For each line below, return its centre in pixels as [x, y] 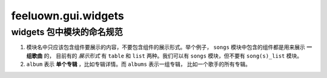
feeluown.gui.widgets [68, 16]
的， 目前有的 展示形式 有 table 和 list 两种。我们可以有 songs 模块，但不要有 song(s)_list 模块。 [173, 56]
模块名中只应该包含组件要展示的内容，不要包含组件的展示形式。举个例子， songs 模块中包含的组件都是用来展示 [166, 47]
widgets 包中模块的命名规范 [67, 32]
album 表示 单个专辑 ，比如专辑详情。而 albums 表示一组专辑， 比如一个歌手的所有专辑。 [139, 64]
